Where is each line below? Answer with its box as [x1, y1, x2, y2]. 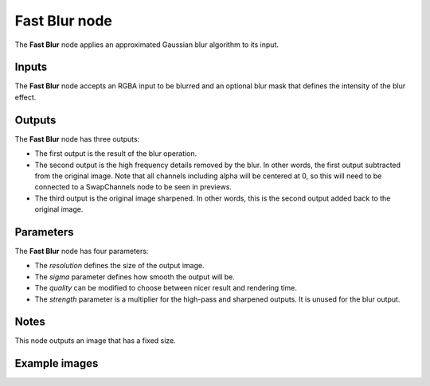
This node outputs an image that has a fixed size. [14, 336, 177, 345]
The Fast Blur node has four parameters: [14, 247, 149, 255]
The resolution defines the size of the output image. [34, 261, 205, 271]
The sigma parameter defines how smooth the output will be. [34, 271, 235, 282]
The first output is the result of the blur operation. [34, 149, 197, 158]
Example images [14, 357, 99, 370]
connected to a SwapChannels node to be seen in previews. [34, 182, 233, 192]
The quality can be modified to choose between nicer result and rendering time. [34, 283, 298, 293]
